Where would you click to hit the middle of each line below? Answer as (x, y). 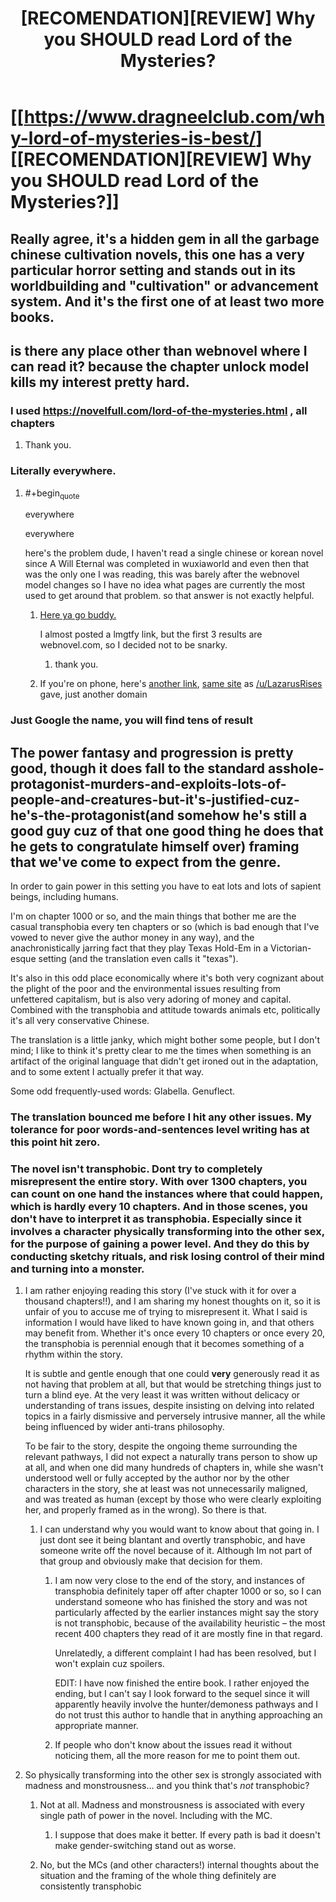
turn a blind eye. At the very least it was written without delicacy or (162, 1395)
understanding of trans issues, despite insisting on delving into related (169, 1406)
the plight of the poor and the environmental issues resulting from (146, 989)
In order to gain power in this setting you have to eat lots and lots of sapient (166, 886)
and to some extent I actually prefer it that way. (107, 1072)
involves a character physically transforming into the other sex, (167, 1231)
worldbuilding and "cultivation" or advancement (164, 285)
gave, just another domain (93, 694)
